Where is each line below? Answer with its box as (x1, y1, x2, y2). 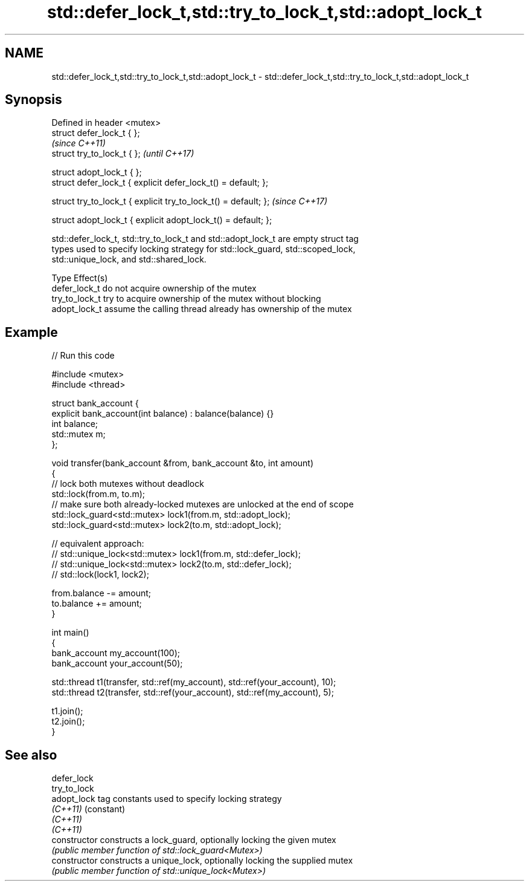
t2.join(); (51, 716, 85, 727)
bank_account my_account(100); (51, 648, 181, 659)
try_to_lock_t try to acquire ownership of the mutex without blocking (51, 293, 321, 304)
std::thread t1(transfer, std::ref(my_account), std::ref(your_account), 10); (51, 677, 336, 688)
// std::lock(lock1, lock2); (51, 569, 149, 580)
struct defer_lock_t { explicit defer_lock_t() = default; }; (51, 177, 269, 188)
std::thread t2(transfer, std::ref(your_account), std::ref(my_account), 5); (51, 687, 334, 698)
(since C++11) (51, 138, 106, 149)
